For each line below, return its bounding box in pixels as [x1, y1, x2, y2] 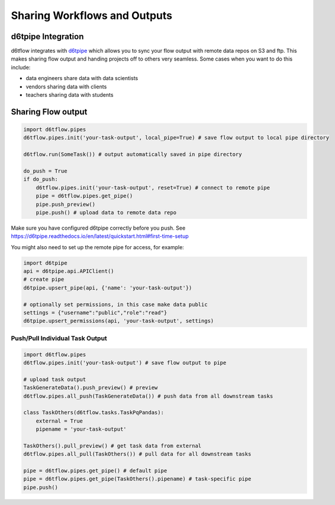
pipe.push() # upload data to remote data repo [36, 209, 177, 216]
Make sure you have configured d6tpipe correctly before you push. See [11, 224, 186, 231]
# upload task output [23, 376, 86, 383]
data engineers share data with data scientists [25, 75, 138, 82]
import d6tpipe [23, 259, 67, 266]
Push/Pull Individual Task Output [11, 334, 108, 342]
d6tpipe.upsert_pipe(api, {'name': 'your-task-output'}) [23, 284, 192, 291]
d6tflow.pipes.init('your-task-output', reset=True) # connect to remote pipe [36, 184, 270, 191]
